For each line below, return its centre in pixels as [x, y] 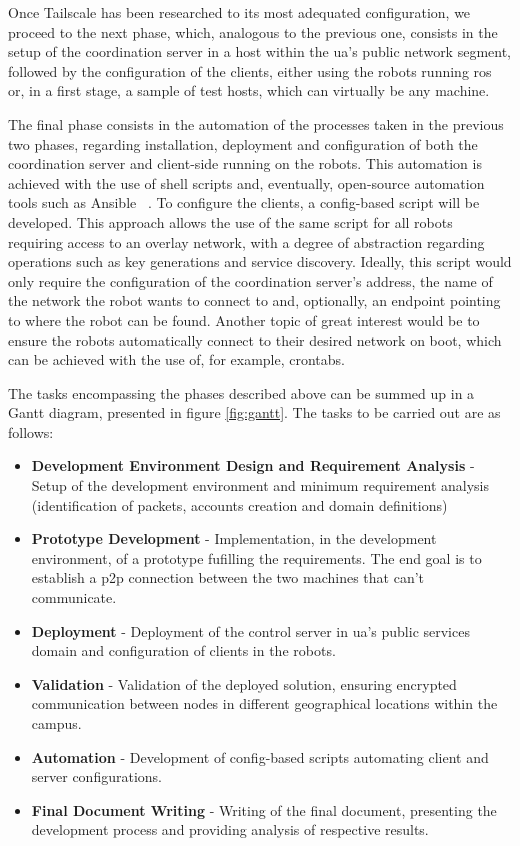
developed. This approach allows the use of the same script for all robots [230, 221]
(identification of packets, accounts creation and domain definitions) [239, 504]
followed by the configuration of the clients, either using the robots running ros [250, 70]
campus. [56, 723]
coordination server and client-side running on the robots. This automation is [245, 163]
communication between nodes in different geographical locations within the [264, 703]
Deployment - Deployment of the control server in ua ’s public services [250, 630]
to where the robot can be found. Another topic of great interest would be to [244, 319]
